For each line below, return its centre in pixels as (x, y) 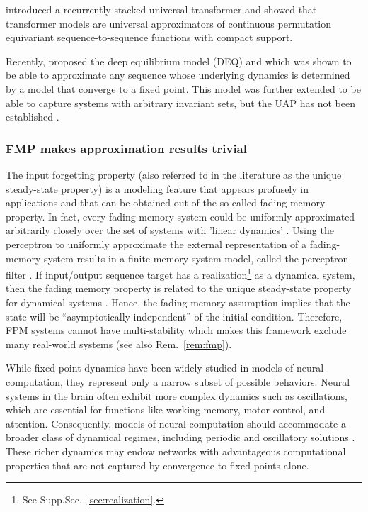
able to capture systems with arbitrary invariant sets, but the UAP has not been (180, 102)
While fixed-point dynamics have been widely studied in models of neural (165, 368)
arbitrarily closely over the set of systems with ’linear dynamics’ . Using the (170, 230)
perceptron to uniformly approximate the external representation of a (156, 244)
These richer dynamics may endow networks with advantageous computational (176, 451)
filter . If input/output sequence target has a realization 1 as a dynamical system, (180, 273)
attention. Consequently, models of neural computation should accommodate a (176, 423)
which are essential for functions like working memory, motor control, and (166, 410)
